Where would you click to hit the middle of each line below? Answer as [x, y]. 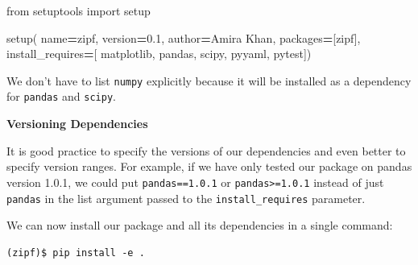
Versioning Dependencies [77, 124]
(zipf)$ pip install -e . [76, 253]
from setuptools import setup [79, 10]
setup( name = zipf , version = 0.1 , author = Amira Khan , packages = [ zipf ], [184, 37]
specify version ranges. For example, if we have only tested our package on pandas [209, 166]
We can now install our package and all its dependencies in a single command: [200, 225]
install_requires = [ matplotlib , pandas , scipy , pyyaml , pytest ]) [159, 54]
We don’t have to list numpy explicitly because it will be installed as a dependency [209, 80]
